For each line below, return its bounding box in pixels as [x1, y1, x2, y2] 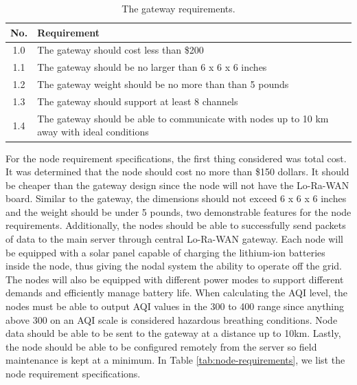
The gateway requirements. [122, 1, 235, 15]
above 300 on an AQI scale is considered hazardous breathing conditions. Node [5, 312, 338, 327]
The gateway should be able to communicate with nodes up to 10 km [37, 111, 329, 125]
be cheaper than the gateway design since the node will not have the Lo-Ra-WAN [5, 177, 349, 192]
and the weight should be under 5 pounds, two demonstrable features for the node [5, 204, 352, 219]
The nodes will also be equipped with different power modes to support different [5, 272, 344, 286]
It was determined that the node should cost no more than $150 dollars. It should [5, 164, 349, 179]
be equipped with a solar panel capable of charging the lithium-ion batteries [5, 245, 325, 259]
